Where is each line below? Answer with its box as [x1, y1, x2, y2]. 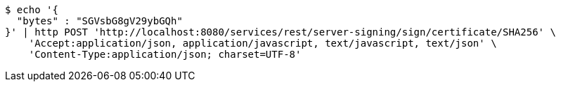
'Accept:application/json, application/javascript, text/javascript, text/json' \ [28, 38, 497, 49]
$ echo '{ [5, 4, 58, 15]
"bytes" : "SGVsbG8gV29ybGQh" [16, 15, 183, 26]
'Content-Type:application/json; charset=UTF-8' [28, 49, 302, 60]
